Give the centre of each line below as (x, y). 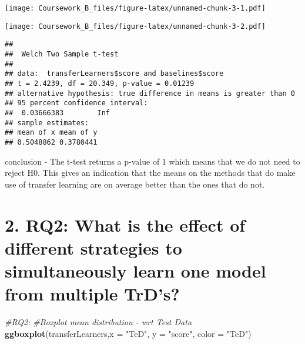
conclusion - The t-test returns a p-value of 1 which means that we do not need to (152, 161)
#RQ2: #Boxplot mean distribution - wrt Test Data (98, 322)
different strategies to (93, 247)
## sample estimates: (47, 123)
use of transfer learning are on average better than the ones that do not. (135, 184)
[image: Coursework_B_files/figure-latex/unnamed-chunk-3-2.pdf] (135, 26)
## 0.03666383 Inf (57, 113)
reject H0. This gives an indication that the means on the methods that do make (150, 173)
